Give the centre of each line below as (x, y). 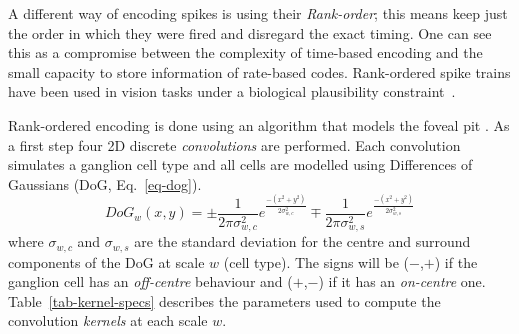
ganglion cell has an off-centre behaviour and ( (150, 281)
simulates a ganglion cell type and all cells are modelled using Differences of (240, 164)
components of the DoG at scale (106, 261)
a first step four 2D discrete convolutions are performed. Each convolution (234, 144)
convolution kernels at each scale (108, 320)
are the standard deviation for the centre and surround (302, 241)
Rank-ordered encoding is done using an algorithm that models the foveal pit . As (259, 124)
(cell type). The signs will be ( (316, 261)
